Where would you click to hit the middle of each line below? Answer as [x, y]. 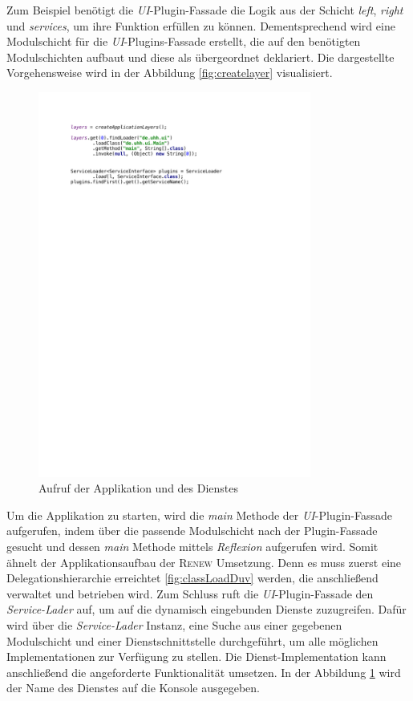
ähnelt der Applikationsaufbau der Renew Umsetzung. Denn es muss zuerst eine [204, 562]
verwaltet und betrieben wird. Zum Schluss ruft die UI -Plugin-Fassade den [190, 593]
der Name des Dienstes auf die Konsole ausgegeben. [133, 688]
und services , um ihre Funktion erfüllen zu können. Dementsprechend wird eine [201, 25]
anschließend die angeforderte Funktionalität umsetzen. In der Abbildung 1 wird [204, 672]
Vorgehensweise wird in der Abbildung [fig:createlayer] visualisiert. [170, 73]
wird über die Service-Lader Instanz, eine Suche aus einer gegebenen [174, 625]
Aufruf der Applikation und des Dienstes [139, 488]
